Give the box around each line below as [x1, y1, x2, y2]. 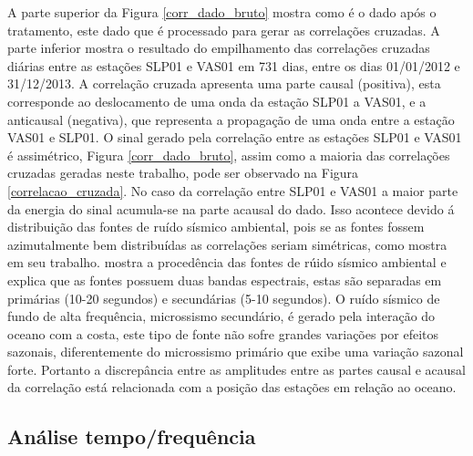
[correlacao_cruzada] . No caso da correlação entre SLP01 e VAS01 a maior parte [7, 181, 458, 200]
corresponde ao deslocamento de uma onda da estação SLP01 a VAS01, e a [7, 91, 427, 110]
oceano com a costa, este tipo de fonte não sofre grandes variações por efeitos [7, 324, 439, 343]
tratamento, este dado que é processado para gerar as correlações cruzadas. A [7, 20, 440, 39]
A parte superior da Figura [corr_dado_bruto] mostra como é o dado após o [7, 3, 437, 21]
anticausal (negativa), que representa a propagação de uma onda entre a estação [7, 109, 455, 129]
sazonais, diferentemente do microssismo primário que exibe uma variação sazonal [7, 342, 464, 361]
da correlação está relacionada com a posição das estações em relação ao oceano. [7, 378, 457, 397]
